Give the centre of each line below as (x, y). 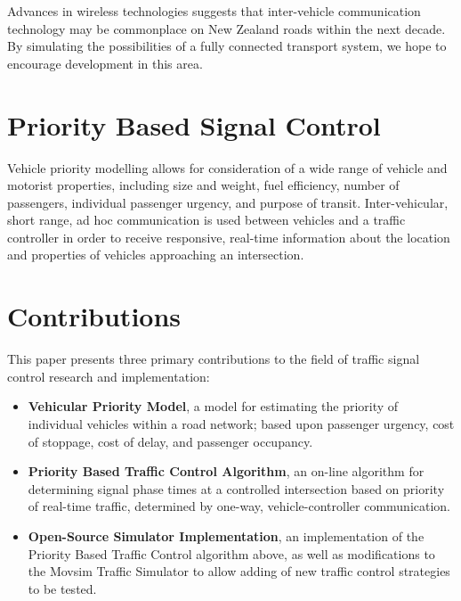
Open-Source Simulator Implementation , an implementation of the (226, 535)
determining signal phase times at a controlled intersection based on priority (236, 488)
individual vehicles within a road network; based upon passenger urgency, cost (241, 423)
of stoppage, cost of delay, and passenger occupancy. (170, 441)
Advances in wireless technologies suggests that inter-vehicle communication (214, 11)
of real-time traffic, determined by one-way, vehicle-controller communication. (239, 506)
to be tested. (62, 588)
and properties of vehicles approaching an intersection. (156, 255)
